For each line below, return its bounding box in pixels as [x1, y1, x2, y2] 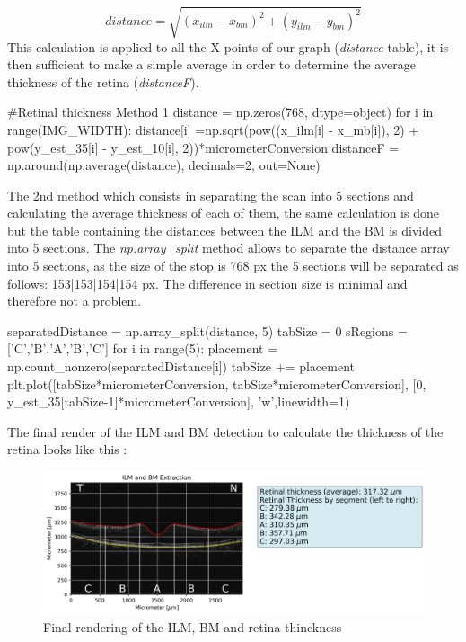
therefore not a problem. [7, 291, 142, 310]
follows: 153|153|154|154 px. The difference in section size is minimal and [7, 273, 408, 292]
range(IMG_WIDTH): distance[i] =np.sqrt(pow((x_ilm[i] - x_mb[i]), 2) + [7, 120, 419, 138]
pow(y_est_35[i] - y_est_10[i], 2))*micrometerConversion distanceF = [7, 138, 400, 156]
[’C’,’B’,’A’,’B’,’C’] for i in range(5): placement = [7, 339, 278, 358]
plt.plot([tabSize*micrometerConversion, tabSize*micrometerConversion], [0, [7, 374, 426, 393]
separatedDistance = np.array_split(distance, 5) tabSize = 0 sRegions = [7, 321, 408, 340]
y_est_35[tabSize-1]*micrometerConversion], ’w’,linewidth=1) [7, 392, 350, 411]
